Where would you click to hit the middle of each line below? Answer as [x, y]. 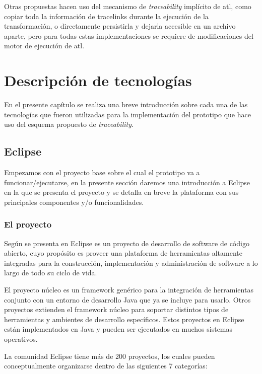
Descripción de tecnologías [98, 80]
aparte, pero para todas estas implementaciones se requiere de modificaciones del [129, 35]
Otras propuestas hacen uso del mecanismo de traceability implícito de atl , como [128, 6]
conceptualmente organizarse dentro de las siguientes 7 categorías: [106, 366]
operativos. [21, 339]
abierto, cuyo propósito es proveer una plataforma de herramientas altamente [123, 253]
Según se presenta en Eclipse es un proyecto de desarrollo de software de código [127, 243]
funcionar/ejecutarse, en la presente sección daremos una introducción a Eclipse [127, 182]
